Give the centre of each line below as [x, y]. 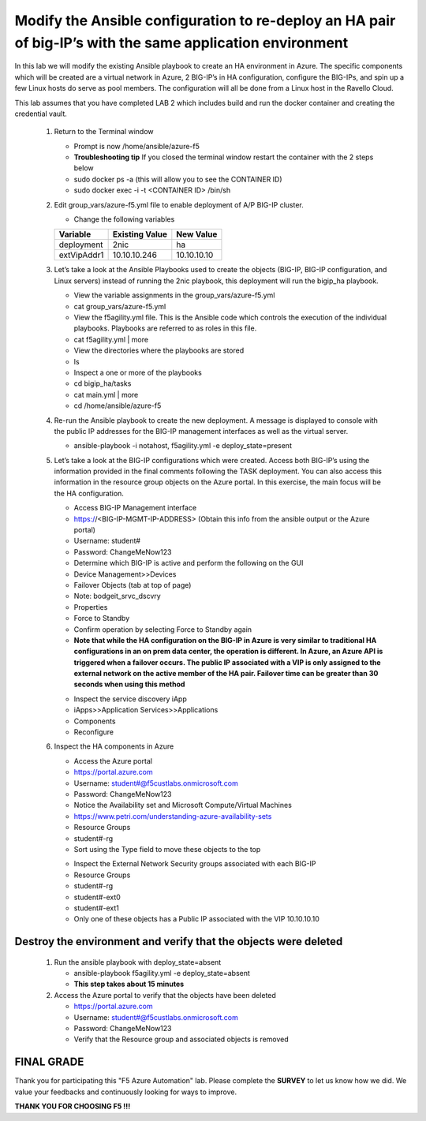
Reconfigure [94, 732]
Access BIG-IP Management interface [135, 508]
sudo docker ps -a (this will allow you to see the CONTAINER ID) [178, 179]
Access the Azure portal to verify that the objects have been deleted [165, 995]
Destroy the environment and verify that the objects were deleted [179, 942]
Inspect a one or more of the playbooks [138, 372]
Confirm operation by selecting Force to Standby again [163, 629]
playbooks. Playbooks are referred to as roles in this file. [165, 328]
